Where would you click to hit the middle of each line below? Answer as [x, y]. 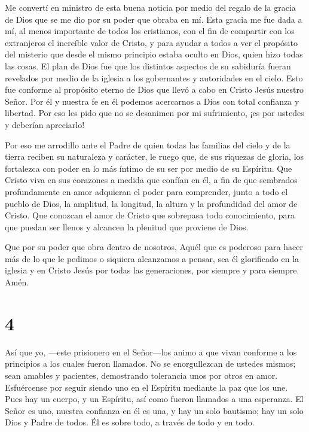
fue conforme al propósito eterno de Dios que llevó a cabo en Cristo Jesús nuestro [154, 89]
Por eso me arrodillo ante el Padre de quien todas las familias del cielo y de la [148, 144]
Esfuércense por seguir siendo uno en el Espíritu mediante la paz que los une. [146, 387]
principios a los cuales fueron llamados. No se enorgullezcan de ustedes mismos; [150, 363]
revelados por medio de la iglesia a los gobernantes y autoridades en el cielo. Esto [154, 77]
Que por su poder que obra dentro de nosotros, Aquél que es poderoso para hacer [154, 247]
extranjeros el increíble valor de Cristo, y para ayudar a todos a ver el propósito [151, 42]
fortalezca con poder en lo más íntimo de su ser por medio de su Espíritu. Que [149, 168]
